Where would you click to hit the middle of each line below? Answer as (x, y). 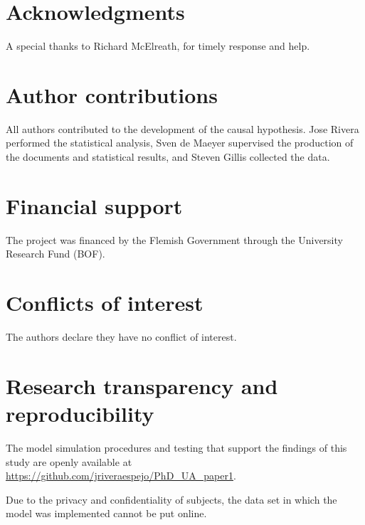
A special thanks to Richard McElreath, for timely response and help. (158, 46)
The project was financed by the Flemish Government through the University (174, 239)
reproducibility (80, 414)
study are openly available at (69, 461)
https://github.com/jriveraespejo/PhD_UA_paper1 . (121, 476)
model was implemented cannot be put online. (106, 513)
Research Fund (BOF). (55, 254)
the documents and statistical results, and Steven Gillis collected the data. (168, 157)
